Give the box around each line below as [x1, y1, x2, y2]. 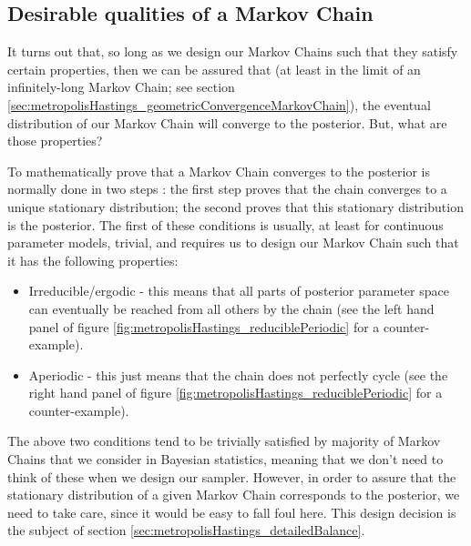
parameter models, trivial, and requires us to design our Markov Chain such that [7, 233, 459, 252]
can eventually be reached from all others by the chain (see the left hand [28, 298, 435, 318]
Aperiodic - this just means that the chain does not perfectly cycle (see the [28, 365, 448, 384]
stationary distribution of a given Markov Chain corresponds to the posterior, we [7, 485, 460, 504]
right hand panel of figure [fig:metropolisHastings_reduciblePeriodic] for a [28, 383, 443, 402]
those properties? [7, 131, 103, 150]
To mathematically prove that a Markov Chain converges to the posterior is [7, 161, 430, 180]
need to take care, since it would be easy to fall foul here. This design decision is [7, 502, 456, 521]
